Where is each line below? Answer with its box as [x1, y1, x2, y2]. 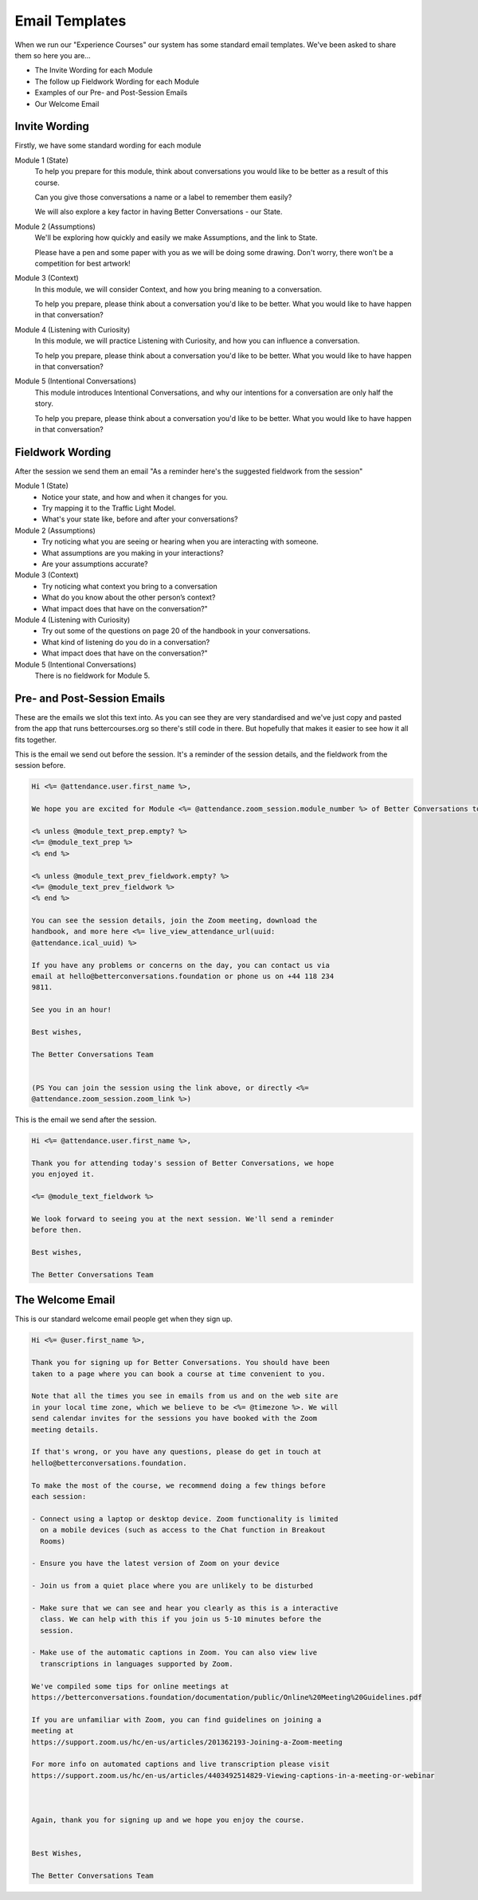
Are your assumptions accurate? [41, 559, 149, 569]
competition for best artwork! [34, 258, 131, 268]
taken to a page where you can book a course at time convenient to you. [31, 1369, 326, 1379]
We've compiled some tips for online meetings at [31, 1682, 229, 1690]
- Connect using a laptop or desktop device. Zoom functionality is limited [31, 1514, 339, 1523]
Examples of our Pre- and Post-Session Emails [34, 88, 188, 97]
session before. [14, 761, 66, 770]
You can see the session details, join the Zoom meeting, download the [31, 916, 318, 925]
